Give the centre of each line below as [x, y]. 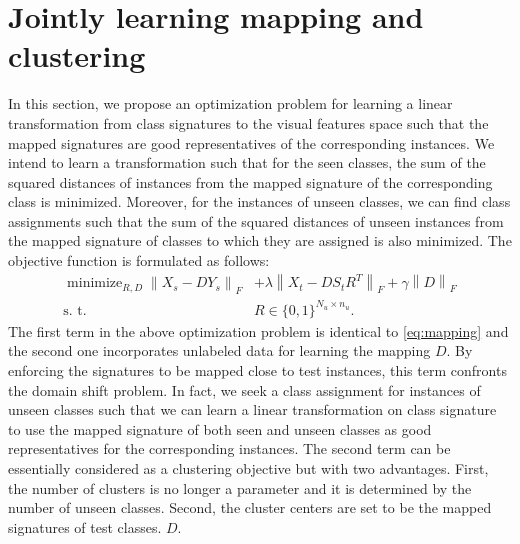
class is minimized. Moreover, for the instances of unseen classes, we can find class [259, 201]
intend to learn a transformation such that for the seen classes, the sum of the [247, 162]
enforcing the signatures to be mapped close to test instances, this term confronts [257, 369]
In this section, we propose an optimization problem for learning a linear [230, 103]
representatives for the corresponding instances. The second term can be [229, 448]
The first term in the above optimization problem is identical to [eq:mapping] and [258, 330]
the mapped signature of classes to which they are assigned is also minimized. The [260, 240]
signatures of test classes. [85, 526]
